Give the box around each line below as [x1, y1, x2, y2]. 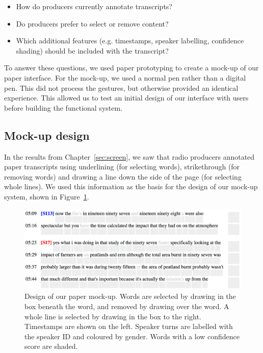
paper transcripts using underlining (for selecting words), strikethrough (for [4, 161, 240, 172]
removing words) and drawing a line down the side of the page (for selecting [4, 171, 242, 182]
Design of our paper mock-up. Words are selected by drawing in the [24, 291, 236, 301]
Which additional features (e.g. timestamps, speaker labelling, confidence [16, 35, 244, 46]
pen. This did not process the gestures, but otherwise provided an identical [4, 82, 239, 93]
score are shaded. [24, 341, 78, 351]
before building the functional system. [4, 102, 123, 113]
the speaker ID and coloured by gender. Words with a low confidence [24, 331, 240, 341]
